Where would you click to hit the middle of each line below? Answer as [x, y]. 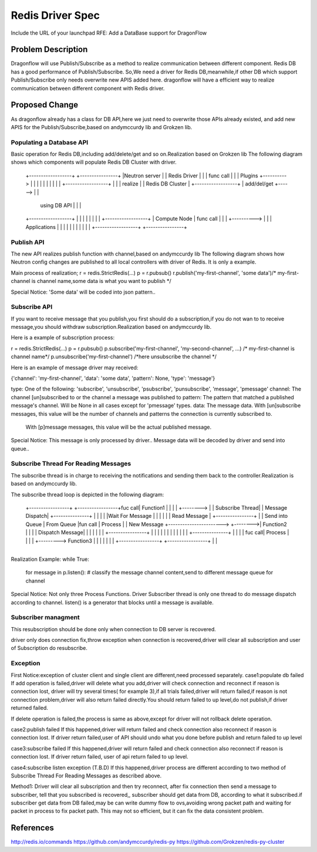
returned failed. [29, 708]
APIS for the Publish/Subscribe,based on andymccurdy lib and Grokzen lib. [102, 127]
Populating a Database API [50, 142]
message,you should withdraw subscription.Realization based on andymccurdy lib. [111, 327]
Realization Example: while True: [50, 559]
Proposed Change [45, 105]
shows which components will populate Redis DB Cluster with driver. [94, 162]
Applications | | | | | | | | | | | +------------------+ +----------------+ [106, 227]
